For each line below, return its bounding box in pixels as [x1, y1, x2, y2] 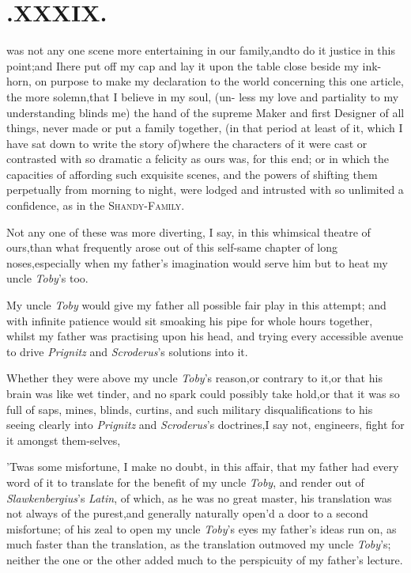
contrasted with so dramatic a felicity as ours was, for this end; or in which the [6, 150, 390, 167]
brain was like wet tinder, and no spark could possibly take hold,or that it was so [6, 385, 400, 401]
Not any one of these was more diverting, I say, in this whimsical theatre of [6, 223, 371, 240]
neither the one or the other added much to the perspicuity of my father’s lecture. [6, 551, 403, 567]
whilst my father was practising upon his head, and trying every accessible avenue [6, 328, 403, 344]
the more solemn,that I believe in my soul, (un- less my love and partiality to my [6, 88, 399, 104]
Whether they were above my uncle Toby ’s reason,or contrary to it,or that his [6, 370, 383, 386]
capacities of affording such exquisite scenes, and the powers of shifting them [6, 165, 378, 182]
